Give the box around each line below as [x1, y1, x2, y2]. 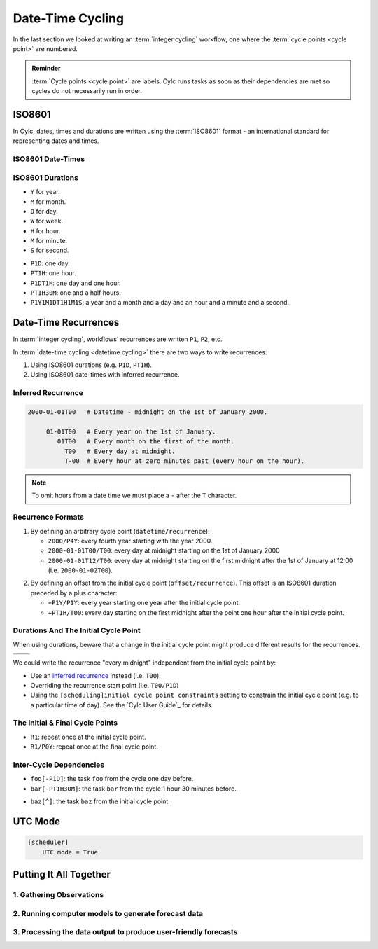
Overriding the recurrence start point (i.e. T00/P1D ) [30, 681, 179, 689]
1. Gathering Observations [13, 889, 104, 899]
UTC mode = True [42, 848, 98, 856]
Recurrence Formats [13, 512, 84, 522]
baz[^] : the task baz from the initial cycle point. [30, 797, 171, 805]
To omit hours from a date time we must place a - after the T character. [31, 491, 237, 500]
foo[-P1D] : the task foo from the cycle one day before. [30, 775, 194, 783]
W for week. [30, 217, 63, 226]
